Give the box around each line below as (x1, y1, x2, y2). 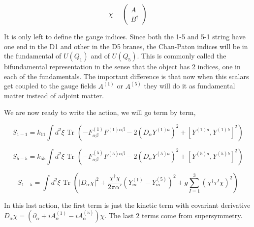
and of (91, 51, 110, 61)
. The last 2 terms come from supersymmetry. (104, 210, 243, 221)
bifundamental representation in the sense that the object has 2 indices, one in (4, 61, 241, 72)
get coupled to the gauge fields (4, 81, 96, 91)
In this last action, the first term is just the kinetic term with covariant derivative (4, 199, 251, 210)
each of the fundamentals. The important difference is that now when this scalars (4, 71, 249, 81)
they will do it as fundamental (144, 81, 235, 91)
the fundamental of (4, 51, 62, 61)
